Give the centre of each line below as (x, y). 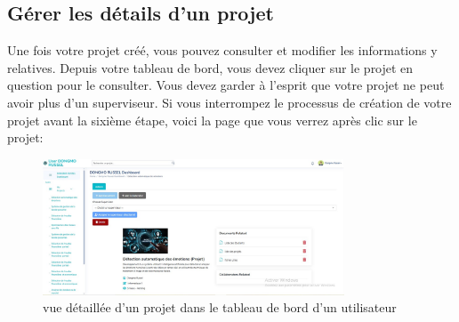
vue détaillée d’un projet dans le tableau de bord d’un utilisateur (220, 307)
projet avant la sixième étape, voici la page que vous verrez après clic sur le (212, 120)
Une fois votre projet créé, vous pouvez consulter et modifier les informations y (222, 50)
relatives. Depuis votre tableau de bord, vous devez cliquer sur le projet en (210, 67)
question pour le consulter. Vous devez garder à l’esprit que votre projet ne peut (226, 85)
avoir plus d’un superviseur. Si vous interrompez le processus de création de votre (229, 102)
